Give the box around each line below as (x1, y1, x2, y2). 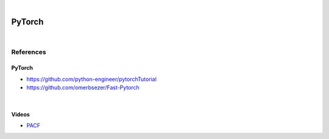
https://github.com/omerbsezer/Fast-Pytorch (26, 84, 140, 91)
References (11, 47, 46, 56)
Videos (11, 110, 30, 118)
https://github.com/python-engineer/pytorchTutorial (26, 75, 157, 83)
